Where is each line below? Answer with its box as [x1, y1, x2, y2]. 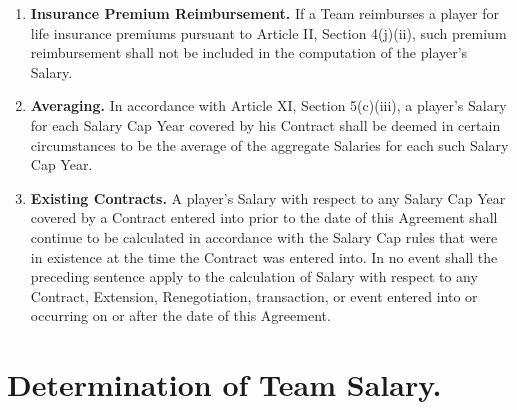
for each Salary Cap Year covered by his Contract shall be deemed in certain [30, 114, 501, 135]
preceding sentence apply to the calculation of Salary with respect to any [30, 266, 478, 287]
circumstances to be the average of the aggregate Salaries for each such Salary [30, 134, 509, 155]
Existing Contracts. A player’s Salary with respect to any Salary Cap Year [30, 187, 506, 208]
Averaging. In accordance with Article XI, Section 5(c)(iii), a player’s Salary [30, 95, 507, 116]
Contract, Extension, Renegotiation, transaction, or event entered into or [30, 285, 478, 306]
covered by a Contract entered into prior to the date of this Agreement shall [30, 207, 498, 228]
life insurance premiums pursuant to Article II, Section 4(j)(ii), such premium [30, 22, 507, 43]
